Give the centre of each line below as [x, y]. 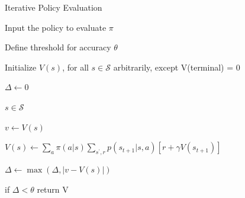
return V [53, 189]
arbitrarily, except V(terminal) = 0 [177, 67]
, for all [75, 67]
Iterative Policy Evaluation [54, 7]
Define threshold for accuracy [58, 47]
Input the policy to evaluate [56, 27]
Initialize [21, 67]
